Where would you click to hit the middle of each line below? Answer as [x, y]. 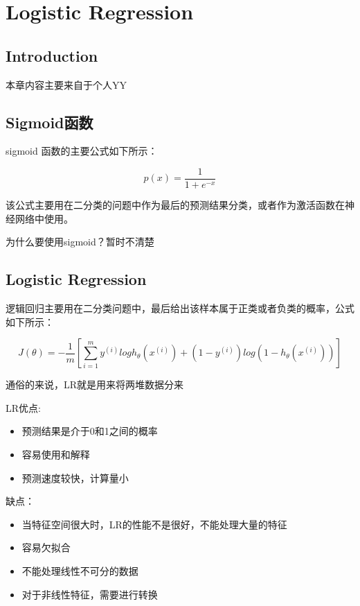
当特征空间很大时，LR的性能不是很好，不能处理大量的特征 [154, 524]
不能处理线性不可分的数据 [80, 570]
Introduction [52, 55]
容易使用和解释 [56, 454]
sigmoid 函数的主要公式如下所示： [82, 151]
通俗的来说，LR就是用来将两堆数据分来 [95, 384]
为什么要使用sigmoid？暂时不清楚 [80, 242]
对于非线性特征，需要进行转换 [90, 594]
